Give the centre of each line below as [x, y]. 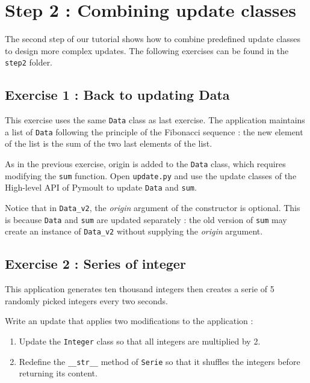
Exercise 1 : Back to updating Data [117, 95]
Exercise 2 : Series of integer [95, 264]
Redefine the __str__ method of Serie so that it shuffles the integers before [160, 361]
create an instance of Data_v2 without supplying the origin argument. [134, 231]
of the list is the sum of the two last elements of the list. [109, 143]
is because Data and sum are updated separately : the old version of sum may [146, 219]
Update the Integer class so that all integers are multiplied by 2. [140, 341]
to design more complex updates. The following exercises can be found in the [147, 50]
